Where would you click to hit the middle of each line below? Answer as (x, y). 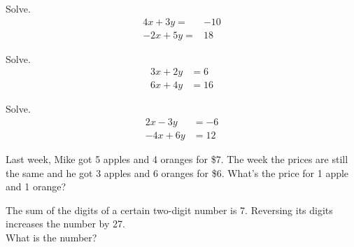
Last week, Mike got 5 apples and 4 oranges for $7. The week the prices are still (177, 158)
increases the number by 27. (65, 224)
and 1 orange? (36, 186)
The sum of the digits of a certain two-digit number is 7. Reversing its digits (169, 210)
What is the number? (51, 237)
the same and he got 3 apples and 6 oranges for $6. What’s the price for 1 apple (177, 172)
